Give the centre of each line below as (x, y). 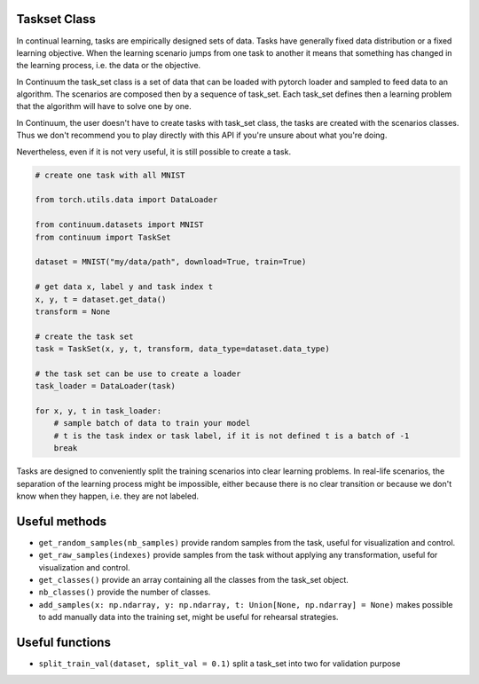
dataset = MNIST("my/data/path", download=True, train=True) (171, 262)
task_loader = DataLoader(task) (106, 386)
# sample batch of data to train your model (152, 423)
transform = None (73, 311)
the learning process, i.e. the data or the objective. (109, 66)
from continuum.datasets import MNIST (119, 225)
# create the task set (84, 336)
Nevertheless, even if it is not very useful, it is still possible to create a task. (154, 152)
